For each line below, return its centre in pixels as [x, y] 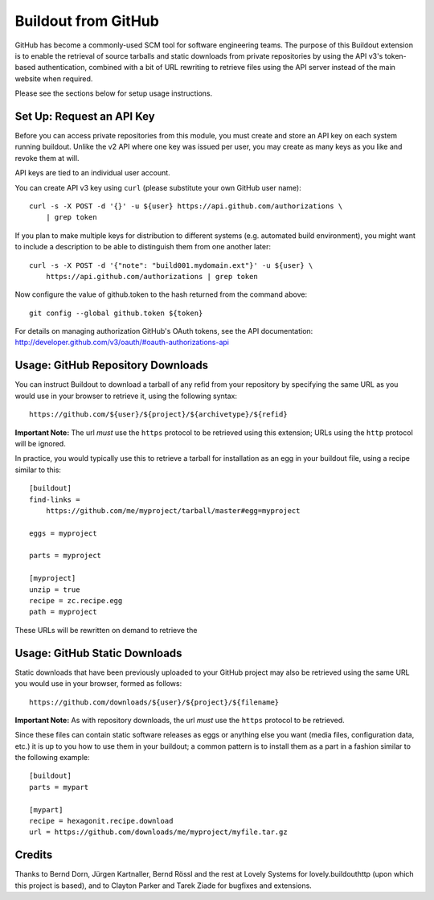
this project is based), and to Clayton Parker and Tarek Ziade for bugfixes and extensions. [164, 886]
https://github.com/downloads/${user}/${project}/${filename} [154, 702]
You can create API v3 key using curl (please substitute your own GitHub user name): [158, 187]
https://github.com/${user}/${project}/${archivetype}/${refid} [159, 415]
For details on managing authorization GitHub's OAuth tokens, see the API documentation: [164, 331]
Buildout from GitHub [87, 21]
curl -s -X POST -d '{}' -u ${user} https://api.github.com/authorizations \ [186, 206]
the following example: [52, 758]
